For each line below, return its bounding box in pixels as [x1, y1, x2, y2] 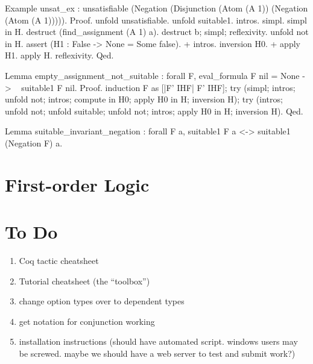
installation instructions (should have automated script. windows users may [19, 335, 298, 348]
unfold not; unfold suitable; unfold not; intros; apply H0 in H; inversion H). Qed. [5, 104, 303, 117]
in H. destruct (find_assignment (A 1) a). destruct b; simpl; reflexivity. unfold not [5, 25, 309, 38]
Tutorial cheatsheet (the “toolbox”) [19, 274, 150, 287]
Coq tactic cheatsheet [19, 254, 99, 267]
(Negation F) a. [5, 136, 63, 149]
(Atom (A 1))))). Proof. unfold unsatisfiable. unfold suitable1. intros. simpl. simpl [5, 13, 307, 26]
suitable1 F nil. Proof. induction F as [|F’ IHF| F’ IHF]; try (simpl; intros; [21, 81, 296, 93]
